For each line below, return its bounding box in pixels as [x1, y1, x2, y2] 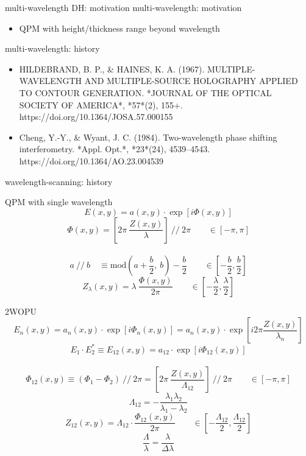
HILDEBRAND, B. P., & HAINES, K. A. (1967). [19, 62, 205, 75]
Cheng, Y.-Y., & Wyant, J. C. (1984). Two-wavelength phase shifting [19, 130, 277, 143]
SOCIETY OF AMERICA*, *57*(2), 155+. [19, 98, 183, 111]
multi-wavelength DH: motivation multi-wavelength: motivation [5, 1, 242, 13]
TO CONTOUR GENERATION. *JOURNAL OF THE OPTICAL [19, 86, 272, 99]
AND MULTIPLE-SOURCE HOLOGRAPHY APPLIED [84, 74, 298, 87]
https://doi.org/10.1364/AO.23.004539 [19, 154, 164, 167]
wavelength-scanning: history [5, 175, 113, 188]
